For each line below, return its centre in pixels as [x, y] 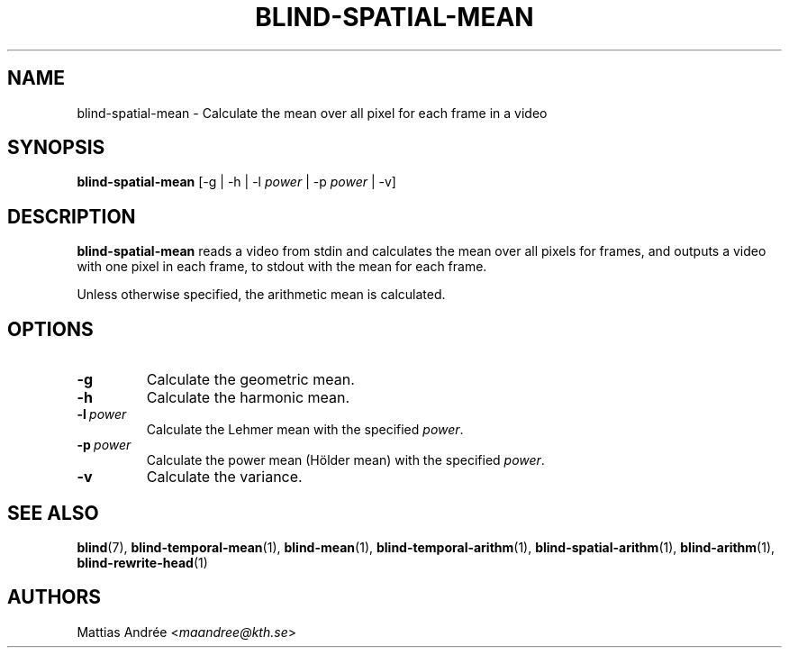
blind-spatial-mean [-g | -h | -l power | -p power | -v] [236, 182]
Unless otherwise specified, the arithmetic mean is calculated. [261, 295]
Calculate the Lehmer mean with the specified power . [305, 430]
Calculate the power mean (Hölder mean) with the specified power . [345, 460]
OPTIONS [50, 329]
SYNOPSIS [56, 148]
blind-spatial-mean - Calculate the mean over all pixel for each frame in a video [312, 113]
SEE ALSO [53, 513]
